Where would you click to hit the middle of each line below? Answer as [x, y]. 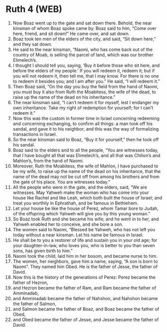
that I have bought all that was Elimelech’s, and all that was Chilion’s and [86, 155]
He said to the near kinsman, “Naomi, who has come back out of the [83, 49]
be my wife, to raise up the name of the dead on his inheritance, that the [87, 171]
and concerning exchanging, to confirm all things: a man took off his [83, 124]
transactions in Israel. [35, 134]
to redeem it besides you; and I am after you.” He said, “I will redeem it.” [86, 81]
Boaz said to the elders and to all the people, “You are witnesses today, [85, 150]
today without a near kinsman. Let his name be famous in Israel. [78, 235]
